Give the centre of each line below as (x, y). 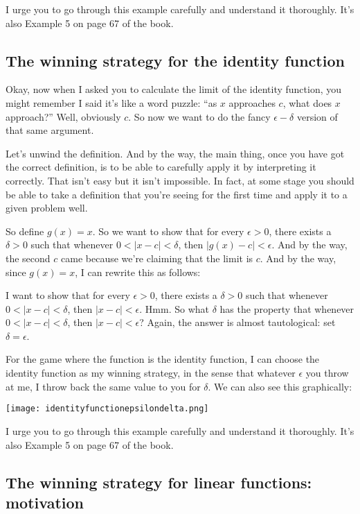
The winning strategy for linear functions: (159, 482)
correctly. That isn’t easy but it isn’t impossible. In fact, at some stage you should (180, 180)
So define (25, 231)
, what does (307, 102)
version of (317, 116)
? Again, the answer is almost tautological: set (237, 322)
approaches (252, 102)
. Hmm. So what (174, 308)
